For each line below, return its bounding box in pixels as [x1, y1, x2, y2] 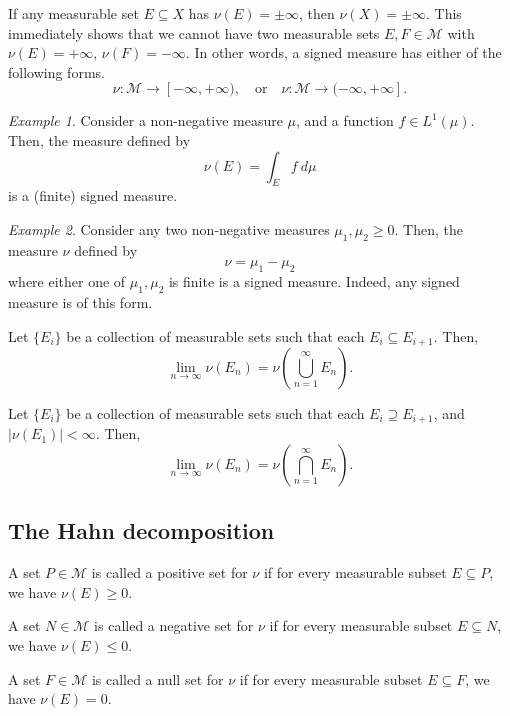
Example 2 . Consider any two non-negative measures [8, 218, 330, 239]
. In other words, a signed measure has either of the [185, 42, 502, 63]
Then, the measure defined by [8, 129, 191, 150]
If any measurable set [8, 3, 139, 23]
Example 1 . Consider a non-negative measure [8, 110, 283, 131]
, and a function [296, 110, 394, 131]
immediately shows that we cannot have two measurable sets [8, 22, 380, 43]
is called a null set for [91, 668, 224, 689]
